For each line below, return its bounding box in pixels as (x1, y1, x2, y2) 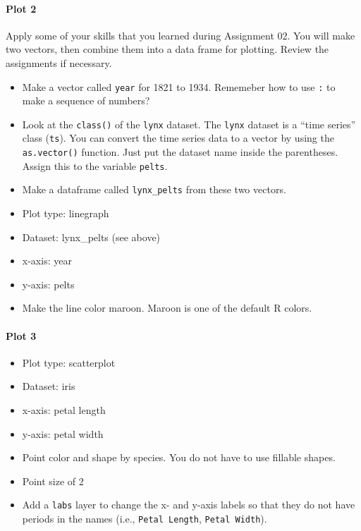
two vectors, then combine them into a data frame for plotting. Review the (6, 42, 329, 56)
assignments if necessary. (6, 55, 112, 70)
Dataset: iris (22, 379, 75, 393)
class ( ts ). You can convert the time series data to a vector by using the (22, 130, 334, 145)
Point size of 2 (22, 473, 84, 488)
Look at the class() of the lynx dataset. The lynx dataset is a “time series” (22, 116, 356, 131)
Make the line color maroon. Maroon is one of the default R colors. (22, 300, 312, 315)
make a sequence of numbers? (22, 93, 150, 108)
